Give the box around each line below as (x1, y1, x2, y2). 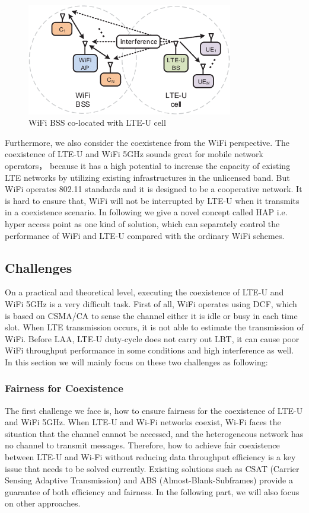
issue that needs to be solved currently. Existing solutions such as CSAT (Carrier (5, 462, 300, 474)
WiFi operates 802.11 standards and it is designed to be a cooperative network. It (5, 183, 302, 195)
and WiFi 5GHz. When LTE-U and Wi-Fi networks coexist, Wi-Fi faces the (5, 416, 281, 428)
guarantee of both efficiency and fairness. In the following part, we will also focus (5, 485, 300, 498)
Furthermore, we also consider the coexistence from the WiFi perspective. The (5, 136, 290, 148)
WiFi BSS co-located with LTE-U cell (28, 116, 166, 129)
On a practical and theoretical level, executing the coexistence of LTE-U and (5, 286, 284, 298)
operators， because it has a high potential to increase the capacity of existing (5, 159, 291, 171)
